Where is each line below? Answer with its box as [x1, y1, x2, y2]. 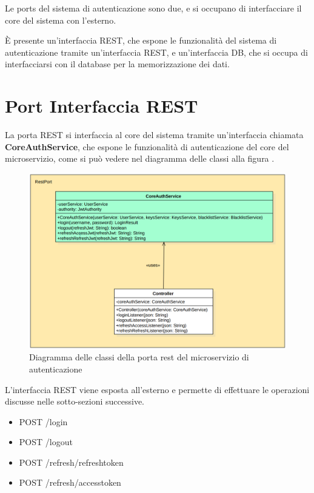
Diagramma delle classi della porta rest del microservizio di [29, 351, 249, 363]
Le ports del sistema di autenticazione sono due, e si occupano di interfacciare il [5, 2, 302, 14]
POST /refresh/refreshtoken [19, 455, 124, 468]
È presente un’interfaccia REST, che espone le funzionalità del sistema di [5, 34, 277, 47]
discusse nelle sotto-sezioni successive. [5, 395, 144, 408]
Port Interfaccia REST [5, 93, 198, 118]
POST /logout [19, 435, 73, 448]
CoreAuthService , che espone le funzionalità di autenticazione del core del [5, 140, 289, 153]
